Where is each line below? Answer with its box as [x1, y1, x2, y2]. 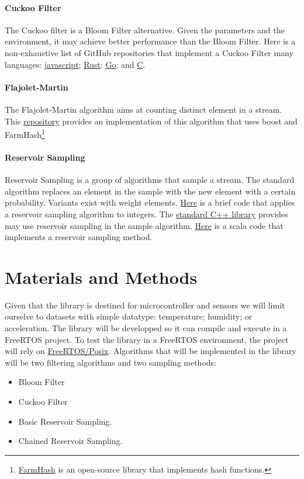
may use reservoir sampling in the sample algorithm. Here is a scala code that [5, 219, 284, 231]
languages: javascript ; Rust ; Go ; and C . [5, 58, 146, 70]
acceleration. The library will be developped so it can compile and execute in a [5, 322, 287, 334]
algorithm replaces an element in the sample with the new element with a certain [5, 185, 296, 197]
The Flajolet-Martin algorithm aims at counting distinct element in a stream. [5, 103, 282, 115]
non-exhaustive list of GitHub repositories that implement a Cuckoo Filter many [5, 46, 293, 58]
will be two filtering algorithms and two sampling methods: [5, 356, 216, 368]
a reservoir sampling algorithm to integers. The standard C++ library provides [5, 207, 288, 220]
